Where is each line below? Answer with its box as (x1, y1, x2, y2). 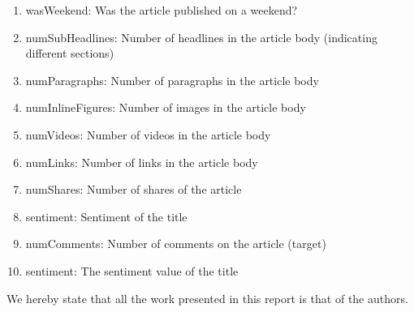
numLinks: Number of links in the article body (25, 153, 258, 170)
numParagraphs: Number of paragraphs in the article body (25, 71, 319, 88)
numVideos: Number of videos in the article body (25, 126, 271, 143)
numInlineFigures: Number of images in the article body (25, 99, 306, 116)
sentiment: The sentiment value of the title (25, 262, 239, 279)
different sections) (25, 45, 114, 62)
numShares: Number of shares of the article (25, 181, 242, 198)
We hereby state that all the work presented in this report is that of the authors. (6, 289, 408, 306)
